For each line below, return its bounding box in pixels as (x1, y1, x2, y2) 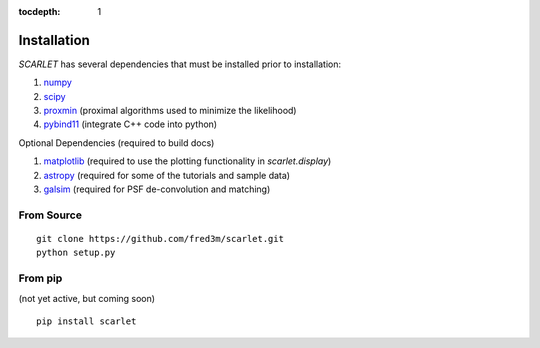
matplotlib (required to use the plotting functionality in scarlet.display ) (43, 155, 332, 167)
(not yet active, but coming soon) (18, 292, 155, 304)
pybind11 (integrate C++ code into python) (43, 118, 218, 130)
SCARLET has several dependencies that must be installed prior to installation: (18, 58, 342, 70)
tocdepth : (18, 6, 61, 17)
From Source (18, 208, 82, 222)
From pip (18, 271, 63, 285)
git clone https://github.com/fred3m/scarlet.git (36, 233, 285, 244)
